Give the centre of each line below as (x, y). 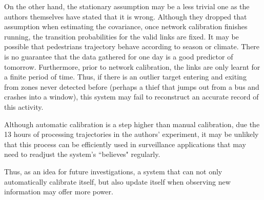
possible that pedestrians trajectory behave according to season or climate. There (132, 46)
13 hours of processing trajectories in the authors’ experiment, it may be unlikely (131, 134)
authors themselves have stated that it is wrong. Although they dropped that (126, 16)
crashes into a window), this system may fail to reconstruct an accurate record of (131, 97)
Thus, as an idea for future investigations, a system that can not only (113, 171)
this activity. (24, 106)
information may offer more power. (59, 192)
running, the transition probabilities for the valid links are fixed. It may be (121, 36)
